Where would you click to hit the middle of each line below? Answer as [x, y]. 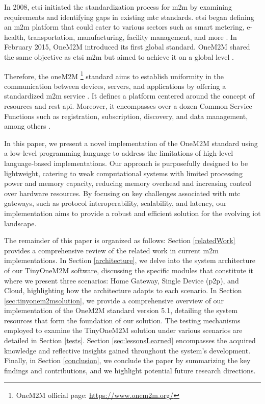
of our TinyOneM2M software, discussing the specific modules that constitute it [129, 270]
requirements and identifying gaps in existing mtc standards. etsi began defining [129, 17]
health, [15, 37]
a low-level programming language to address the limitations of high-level [119, 153]
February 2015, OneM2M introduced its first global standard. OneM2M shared [127, 47]
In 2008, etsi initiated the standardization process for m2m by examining [118, 7]
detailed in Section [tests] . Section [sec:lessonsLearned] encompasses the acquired [130, 340]
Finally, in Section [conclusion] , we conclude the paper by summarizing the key [127, 360]
